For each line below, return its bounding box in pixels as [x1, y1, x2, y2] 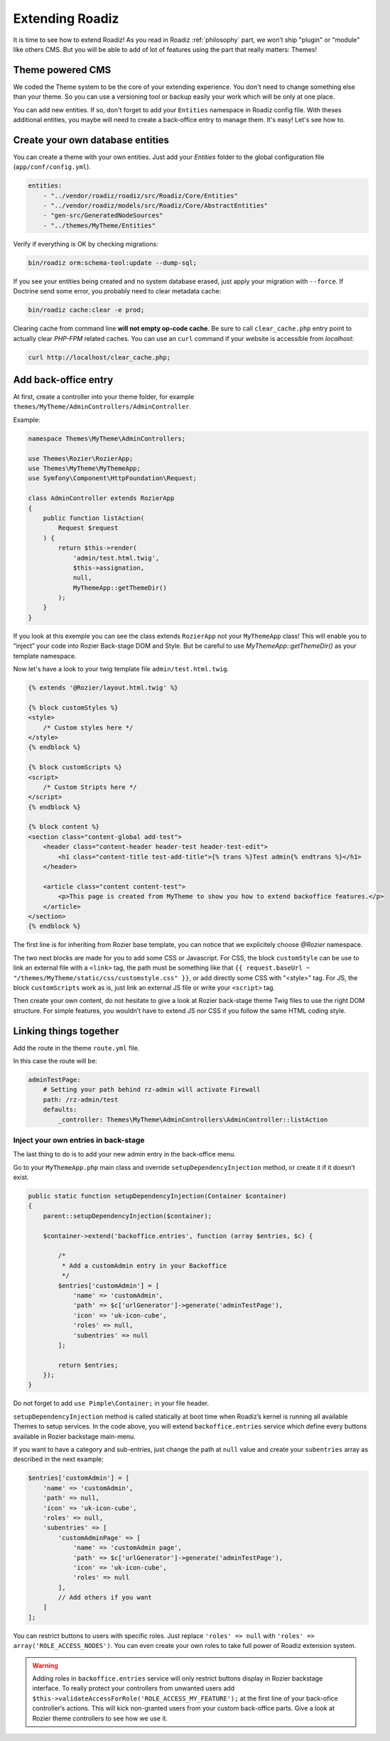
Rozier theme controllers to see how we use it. [32, 1714, 168, 1723]
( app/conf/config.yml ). [13, 163, 92, 171]
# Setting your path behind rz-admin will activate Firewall [43, 1085, 261, 1094]
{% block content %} [28, 823, 99, 831]
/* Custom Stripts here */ [43, 783, 138, 791]
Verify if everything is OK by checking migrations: [13, 239, 159, 248]
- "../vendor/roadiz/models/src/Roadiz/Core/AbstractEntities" [43, 202, 269, 210]
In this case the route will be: [13, 1056, 97, 1065]
